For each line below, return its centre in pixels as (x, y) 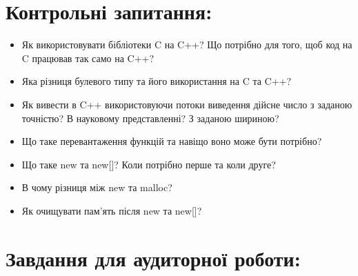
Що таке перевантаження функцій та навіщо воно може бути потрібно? (172, 141)
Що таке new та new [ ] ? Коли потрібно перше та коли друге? (149, 164)
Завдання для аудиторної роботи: (153, 258)
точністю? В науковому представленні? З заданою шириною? (150, 118)
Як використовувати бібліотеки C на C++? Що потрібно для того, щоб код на (187, 45)
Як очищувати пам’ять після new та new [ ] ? (112, 210)
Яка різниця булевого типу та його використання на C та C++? (157, 81)
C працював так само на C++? (88, 58)
